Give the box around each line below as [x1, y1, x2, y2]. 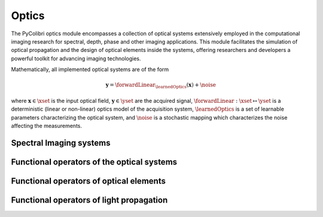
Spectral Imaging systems [11, 137, 111, 148]
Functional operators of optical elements [11, 176, 166, 186]
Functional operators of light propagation [11, 195, 168, 205]
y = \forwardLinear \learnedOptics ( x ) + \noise [105, 81, 217, 90]
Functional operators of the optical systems [11, 157, 178, 167]
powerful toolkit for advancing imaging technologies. [11, 54, 141, 62]
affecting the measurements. [11, 123, 83, 130]
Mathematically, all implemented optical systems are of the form [11, 66, 169, 73]
